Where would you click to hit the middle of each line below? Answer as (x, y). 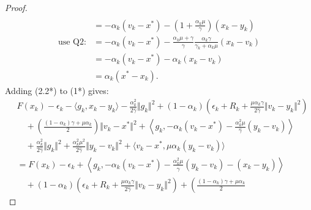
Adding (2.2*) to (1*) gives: (57, 90)
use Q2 (71, 42)
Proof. (16, 7)
